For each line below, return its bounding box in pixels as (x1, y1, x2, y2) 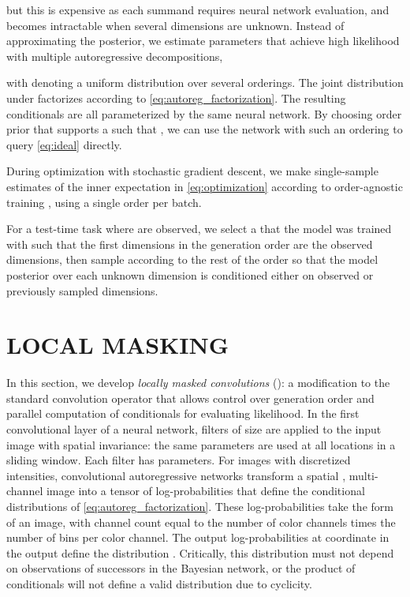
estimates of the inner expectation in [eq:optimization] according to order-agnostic (6, 178, 403, 194)
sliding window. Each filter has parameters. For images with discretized (6, 452, 351, 468)
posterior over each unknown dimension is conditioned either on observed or (6, 266, 374, 283)
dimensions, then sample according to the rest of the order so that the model (6, 251, 378, 268)
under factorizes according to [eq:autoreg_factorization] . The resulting (6, 89, 346, 106)
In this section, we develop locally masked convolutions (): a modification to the (6, 374, 390, 391)
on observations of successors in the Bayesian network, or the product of (6, 560, 356, 576)
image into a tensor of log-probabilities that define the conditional (46, 482, 365, 499)
